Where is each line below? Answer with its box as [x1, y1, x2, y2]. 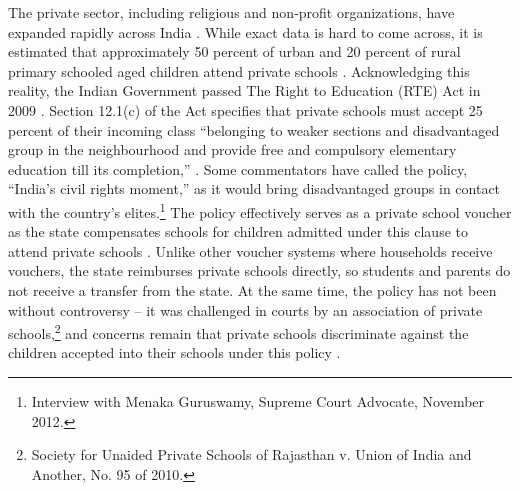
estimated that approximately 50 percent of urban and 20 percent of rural [8, 41, 461, 62]
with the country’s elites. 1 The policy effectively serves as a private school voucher [8, 198, 512, 222]
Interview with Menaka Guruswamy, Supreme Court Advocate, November [31, 391, 485, 411]
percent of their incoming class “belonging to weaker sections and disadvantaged [8, 119, 500, 140]
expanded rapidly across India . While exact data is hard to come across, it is [8, 21, 483, 42]
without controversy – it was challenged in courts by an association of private [8, 299, 483, 320]
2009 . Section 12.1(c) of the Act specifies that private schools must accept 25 [8, 99, 483, 120]
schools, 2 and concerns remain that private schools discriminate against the [8, 320, 469, 343]
